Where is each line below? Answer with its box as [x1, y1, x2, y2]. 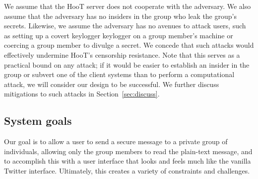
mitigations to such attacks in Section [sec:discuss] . [4, 89, 160, 99]
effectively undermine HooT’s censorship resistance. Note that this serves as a [4, 49, 240, 60]
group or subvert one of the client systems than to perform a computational [4, 69, 235, 80]
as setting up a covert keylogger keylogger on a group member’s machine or [4, 30, 233, 40]
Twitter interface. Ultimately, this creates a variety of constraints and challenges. [4, 165, 250, 176]
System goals [4, 113, 72, 128]
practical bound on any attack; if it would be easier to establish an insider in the [4, 59, 250, 70]
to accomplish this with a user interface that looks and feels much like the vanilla [4, 156, 251, 166]
